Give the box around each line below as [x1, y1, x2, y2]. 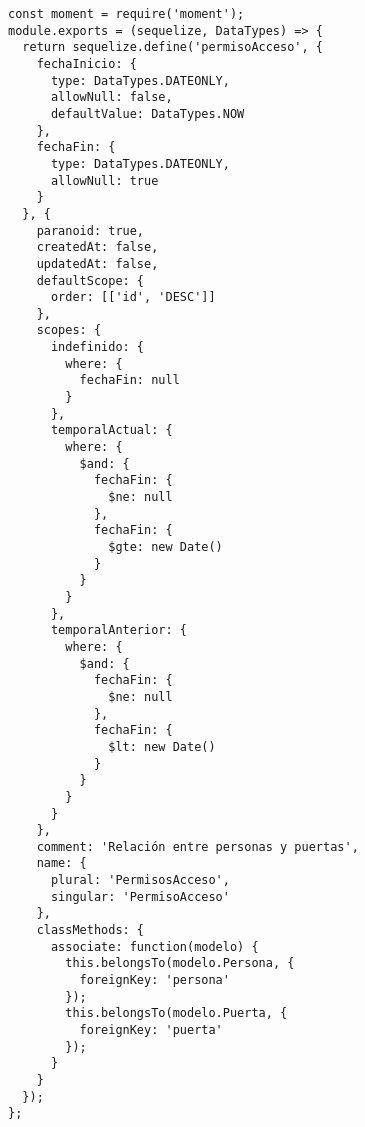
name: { [36, 856, 87, 871]
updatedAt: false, [36, 256, 159, 271]
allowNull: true [50, 173, 159, 188]
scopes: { [36, 323, 102, 338]
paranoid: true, [36, 223, 145, 238]
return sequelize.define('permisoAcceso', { [22, 40, 323, 55]
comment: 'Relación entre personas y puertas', [36, 839, 359, 854]
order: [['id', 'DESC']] [50, 290, 216, 305]
